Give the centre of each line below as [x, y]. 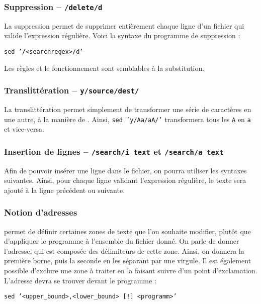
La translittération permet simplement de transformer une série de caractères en [128, 109]
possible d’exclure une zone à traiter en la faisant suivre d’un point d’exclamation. [131, 270]
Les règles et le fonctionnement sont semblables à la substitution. [104, 68]
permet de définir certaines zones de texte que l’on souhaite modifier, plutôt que [127, 231]
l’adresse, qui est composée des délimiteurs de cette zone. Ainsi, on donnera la [124, 250]
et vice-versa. [24, 129]
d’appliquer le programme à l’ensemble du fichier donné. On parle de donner [122, 241]
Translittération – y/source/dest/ [72, 90]
